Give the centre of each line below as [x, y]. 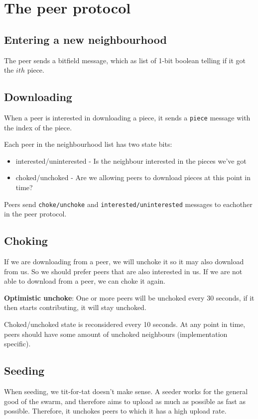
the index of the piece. [38, 127]
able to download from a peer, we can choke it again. [85, 281]
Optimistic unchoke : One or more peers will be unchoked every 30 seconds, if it [129, 297]
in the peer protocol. [35, 214]
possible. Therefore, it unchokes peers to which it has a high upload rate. [115, 411]
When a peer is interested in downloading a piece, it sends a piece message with [127, 117]
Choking [26, 241]
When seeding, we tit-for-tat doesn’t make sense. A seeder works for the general [126, 391]
